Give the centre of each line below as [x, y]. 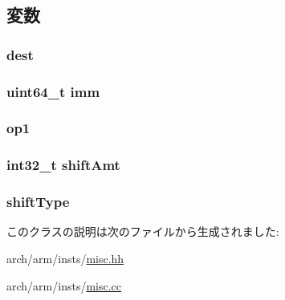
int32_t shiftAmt [63, 165]
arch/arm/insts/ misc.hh [65, 258]
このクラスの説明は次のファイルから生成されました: [143, 231]
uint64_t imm [53, 91]
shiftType [38, 202]
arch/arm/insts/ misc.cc [64, 285]
